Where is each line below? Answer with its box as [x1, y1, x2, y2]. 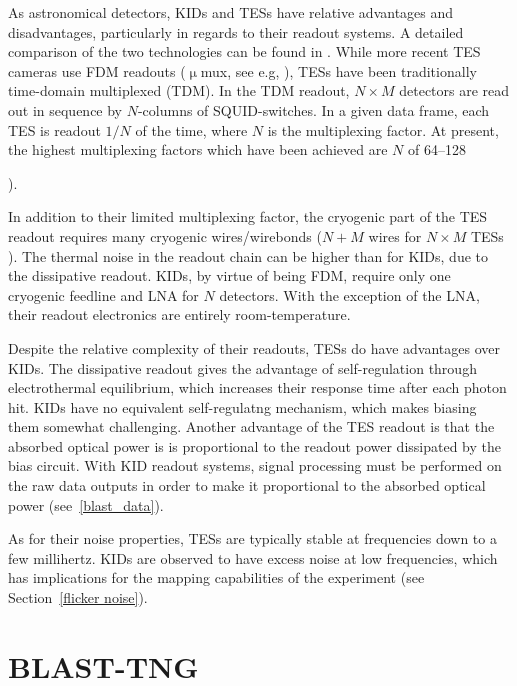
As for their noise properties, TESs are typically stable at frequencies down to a [8, 528, 497, 549]
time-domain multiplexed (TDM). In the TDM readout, [8, 80, 350, 101]
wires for [368, 225, 422, 246]
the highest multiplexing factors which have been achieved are [8, 139, 388, 160]
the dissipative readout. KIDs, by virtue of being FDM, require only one [8, 265, 451, 286]
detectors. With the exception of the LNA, [219, 284, 480, 305]
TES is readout [8, 119, 101, 140]
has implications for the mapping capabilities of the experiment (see [8, 567, 425, 588]
